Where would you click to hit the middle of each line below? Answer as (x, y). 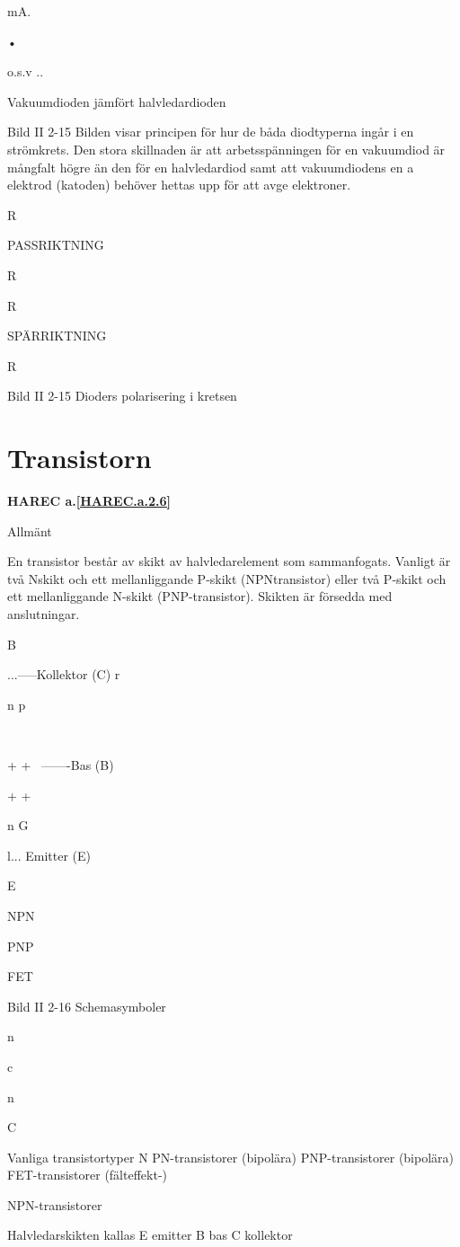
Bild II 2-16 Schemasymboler (87, 1006)
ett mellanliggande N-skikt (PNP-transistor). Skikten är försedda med (200, 596)
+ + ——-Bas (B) (61, 764)
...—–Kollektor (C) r (64, 674)
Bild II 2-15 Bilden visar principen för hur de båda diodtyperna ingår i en (211, 132)
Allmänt (30, 531)
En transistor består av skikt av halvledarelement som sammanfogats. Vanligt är (229, 561)
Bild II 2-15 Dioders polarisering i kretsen (122, 396)
